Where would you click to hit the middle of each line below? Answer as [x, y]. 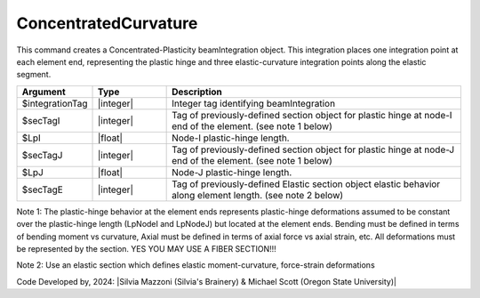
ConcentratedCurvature [107, 23]
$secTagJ [42, 155]
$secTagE [43, 189]
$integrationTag [55, 103]
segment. [34, 75]
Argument [44, 92]
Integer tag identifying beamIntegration [254, 103]
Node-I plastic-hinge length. [231, 138]
